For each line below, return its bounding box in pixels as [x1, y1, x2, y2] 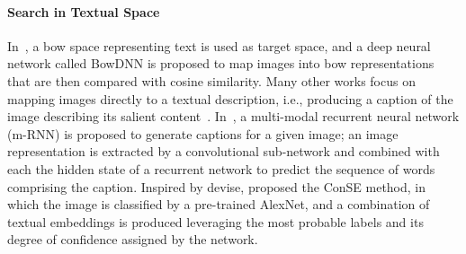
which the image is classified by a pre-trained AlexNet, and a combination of [7, 195, 430, 214]
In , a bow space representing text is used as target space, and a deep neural [7, 36, 431, 55]
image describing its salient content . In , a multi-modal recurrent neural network [7, 107, 460, 126]
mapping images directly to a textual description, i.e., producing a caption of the [7, 89, 453, 108]
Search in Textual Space [7, 2, 160, 21]
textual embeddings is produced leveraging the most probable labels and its [7, 212, 424, 231]
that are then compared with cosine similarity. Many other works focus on [7, 71, 416, 90]
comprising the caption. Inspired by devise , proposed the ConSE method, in [7, 177, 426, 196]
